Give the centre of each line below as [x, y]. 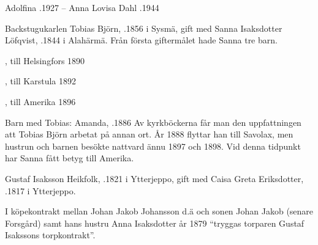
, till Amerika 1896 [40, 101]
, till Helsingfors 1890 [45, 60]
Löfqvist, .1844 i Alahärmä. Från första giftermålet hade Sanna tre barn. [141, 40]
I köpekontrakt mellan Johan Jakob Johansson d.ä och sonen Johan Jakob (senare [159, 211]
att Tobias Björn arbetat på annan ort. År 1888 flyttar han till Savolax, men [149, 134]
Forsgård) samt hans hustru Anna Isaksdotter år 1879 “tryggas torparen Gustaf [155, 223]
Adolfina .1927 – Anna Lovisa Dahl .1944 [82, 7]
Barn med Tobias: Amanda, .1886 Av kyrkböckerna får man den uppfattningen [153, 122]
